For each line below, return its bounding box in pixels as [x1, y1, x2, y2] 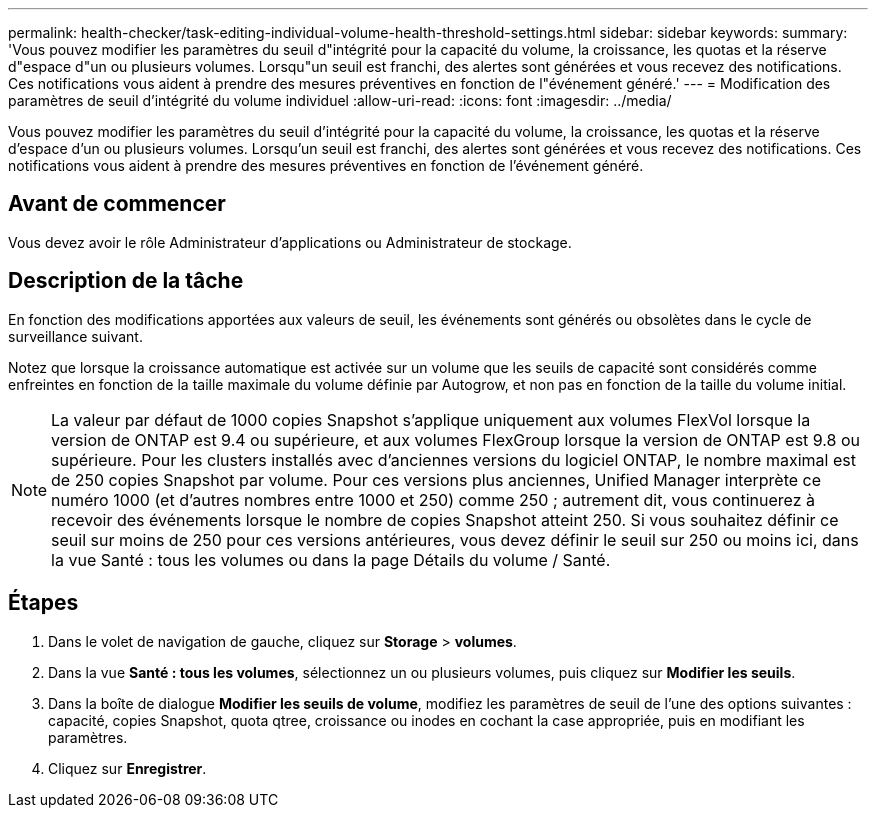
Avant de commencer [8, 191, 226, 217]
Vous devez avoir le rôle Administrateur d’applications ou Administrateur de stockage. [8, 233, 572, 251]
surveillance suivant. [8, 327, 143, 345]
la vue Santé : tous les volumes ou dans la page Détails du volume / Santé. [51, 549, 611, 570]
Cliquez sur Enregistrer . [48, 759, 207, 777]
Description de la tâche [8, 268, 244, 294]
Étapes [8, 590, 79, 616]
